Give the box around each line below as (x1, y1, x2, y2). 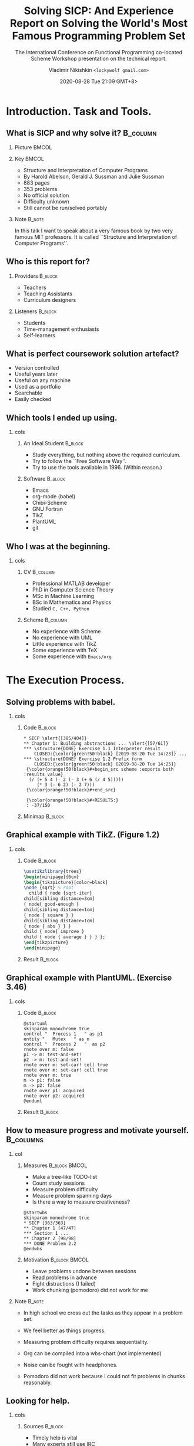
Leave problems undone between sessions (32, 1267, 136, 1274)
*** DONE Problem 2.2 (23, 1240, 76, 1247)
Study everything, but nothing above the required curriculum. (32, 451, 181, 458)
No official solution (23, 192, 69, 199)
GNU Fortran (32, 505, 63, 512)
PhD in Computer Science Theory (32, 586, 113, 593)
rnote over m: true (23, 1072, 72, 1078)
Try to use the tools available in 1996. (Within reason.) (32, 464, 163, 471)
